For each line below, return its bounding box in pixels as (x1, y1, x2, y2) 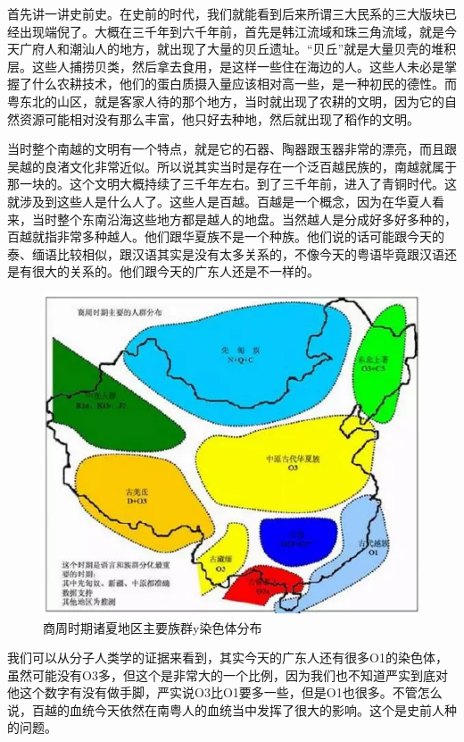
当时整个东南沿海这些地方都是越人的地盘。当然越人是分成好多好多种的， (31, 209, 457, 228)
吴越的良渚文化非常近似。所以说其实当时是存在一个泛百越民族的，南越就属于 (7, 156, 457, 175)
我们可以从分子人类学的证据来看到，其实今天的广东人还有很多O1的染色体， (7, 648, 448, 667)
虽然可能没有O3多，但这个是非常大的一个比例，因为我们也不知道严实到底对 (7, 665, 448, 684)
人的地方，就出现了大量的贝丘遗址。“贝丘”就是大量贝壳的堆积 (94, 39, 457, 58)
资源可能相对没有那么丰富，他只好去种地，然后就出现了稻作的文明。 (19, 109, 419, 128)
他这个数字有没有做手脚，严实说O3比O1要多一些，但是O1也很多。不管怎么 (7, 683, 443, 702)
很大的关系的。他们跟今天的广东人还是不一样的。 (31, 262, 319, 281)
